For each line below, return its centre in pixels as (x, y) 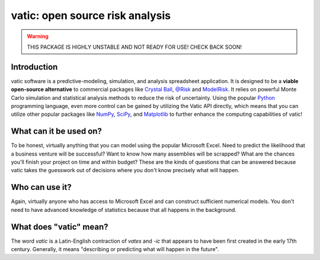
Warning (38, 36)
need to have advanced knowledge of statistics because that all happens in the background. (124, 210)
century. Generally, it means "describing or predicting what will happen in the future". (115, 249)
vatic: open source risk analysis (91, 15)
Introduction (34, 67)
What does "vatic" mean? (60, 226)
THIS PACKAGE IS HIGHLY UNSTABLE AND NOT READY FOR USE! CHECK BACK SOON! (135, 47)
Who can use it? (41, 187)
